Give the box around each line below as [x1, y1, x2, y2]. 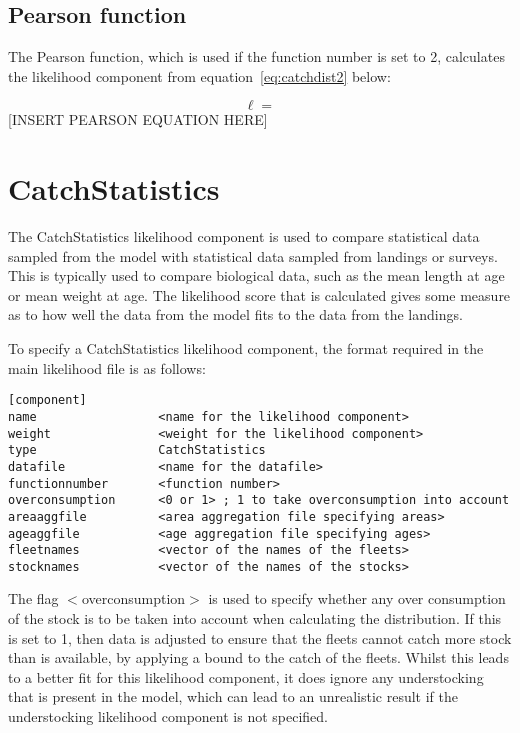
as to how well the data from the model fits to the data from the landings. [8, 304, 463, 325]
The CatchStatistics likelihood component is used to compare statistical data [8, 226, 480, 247]
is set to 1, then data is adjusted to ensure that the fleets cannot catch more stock [8, 627, 512, 648]
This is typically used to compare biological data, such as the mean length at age [8, 265, 505, 286]
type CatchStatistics [8, 443, 266, 458]
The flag [8, 588, 59, 609]
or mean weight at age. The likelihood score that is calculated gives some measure [8, 284, 511, 305]
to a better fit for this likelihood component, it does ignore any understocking [8, 666, 484, 687]
